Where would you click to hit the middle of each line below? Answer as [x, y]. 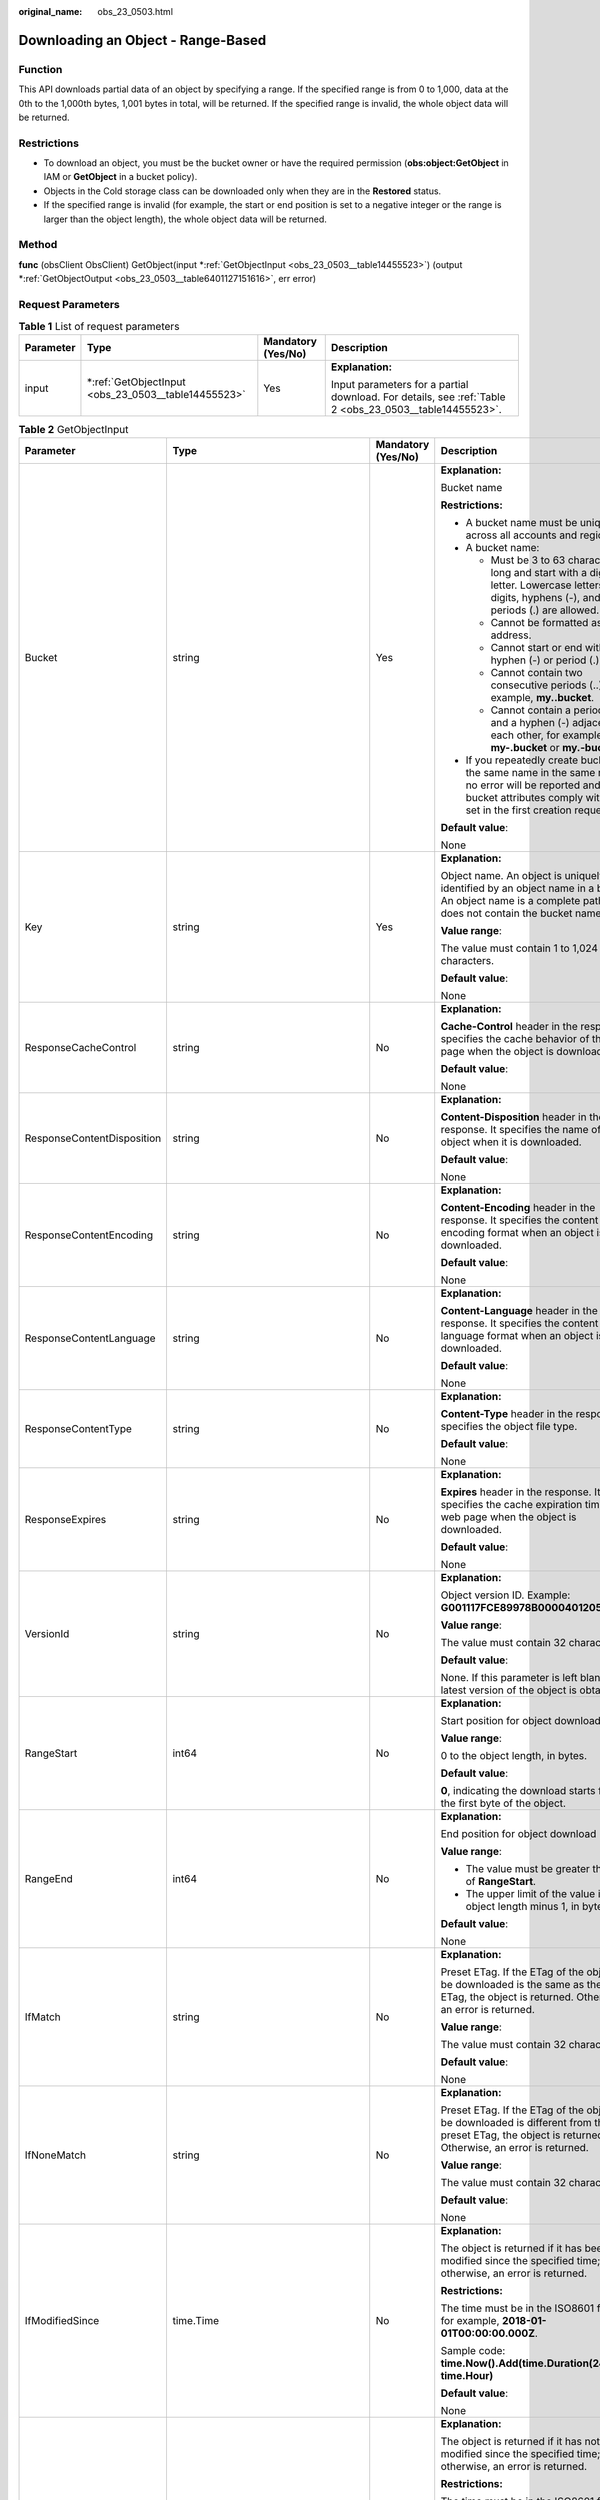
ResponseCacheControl [80, 1048]
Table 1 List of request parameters [99, 326]
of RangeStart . [501, 1882]
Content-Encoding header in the [518, 1208]
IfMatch [43, 2017]
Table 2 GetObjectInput [73, 429]
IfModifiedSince [62, 2321]
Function [40, 69]
